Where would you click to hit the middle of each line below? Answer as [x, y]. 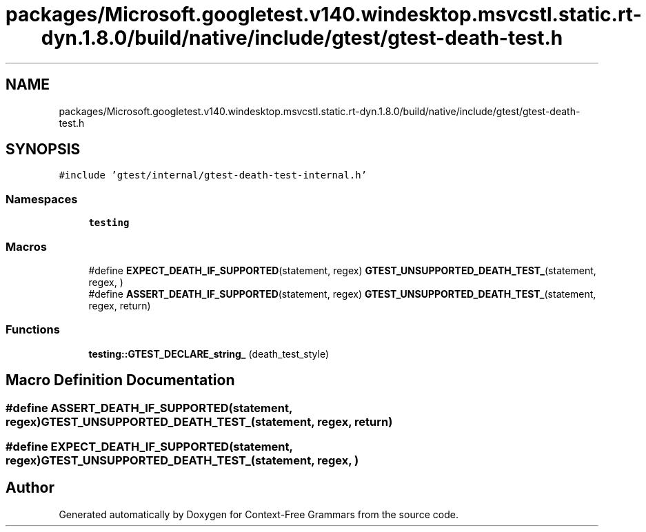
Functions [33, 330]
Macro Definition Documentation [120, 380]
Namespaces [42, 199]
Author [30, 488]
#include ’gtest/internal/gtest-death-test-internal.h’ [213, 175]
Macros [26, 246]
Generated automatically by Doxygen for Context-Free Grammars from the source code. [259, 514]
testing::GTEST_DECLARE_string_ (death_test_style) [209, 354]
